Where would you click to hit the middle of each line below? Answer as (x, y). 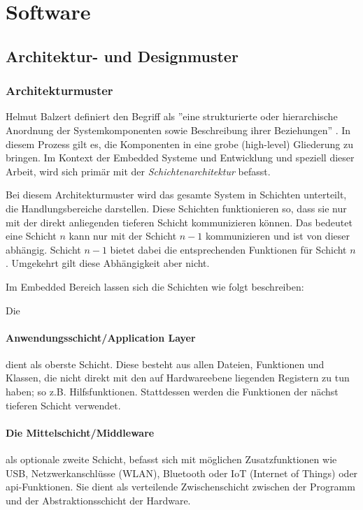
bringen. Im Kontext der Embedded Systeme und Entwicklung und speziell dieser (180, 158)
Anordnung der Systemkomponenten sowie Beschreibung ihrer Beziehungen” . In (178, 130)
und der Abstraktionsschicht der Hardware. (98, 500)
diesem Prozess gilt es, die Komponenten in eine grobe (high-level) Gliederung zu (179, 144)
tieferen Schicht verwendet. (63, 405)
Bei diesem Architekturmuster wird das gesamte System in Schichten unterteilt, (176, 195)
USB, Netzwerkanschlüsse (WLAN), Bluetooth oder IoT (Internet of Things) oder (182, 473)
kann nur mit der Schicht (123, 236)
